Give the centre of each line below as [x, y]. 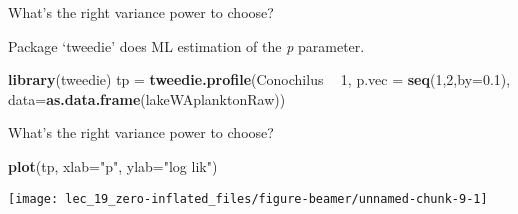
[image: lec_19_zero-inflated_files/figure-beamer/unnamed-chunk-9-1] [248, 198]
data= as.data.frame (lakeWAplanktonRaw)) [147, 98]
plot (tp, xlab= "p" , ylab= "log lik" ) [113, 165]
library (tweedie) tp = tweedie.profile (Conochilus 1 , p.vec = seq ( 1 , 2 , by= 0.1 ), [259, 79]
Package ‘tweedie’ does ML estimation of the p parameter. [186, 45]
